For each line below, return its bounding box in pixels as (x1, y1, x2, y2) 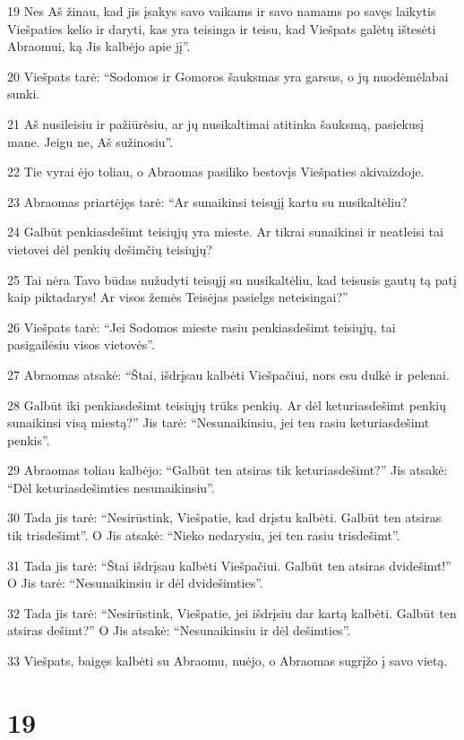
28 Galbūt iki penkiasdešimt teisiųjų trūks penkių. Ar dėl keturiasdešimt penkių (7, 395, 446, 414)
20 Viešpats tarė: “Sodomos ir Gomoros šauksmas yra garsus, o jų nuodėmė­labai (7, 66, 449, 85)
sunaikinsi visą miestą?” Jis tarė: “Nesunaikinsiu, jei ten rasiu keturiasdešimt (7, 413, 430, 432)
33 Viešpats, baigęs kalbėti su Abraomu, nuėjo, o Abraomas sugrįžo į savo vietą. (7, 651, 448, 670)
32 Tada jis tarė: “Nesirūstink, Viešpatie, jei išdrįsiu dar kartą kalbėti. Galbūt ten (7, 603, 457, 622)
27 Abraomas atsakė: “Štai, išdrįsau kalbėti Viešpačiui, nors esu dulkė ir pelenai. (7, 365, 450, 383)
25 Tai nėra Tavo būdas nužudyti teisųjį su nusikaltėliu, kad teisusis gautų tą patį (7, 270, 457, 288)
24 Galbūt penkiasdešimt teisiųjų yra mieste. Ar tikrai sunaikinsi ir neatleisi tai (7, 222, 443, 241)
